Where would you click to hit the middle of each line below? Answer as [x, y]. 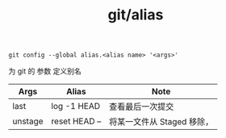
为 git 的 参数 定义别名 [45, 71]
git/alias [136, 15]
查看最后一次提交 [141, 107]
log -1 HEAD [76, 107]
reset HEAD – [76, 121]
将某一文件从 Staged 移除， [161, 122]
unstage [28, 121]
